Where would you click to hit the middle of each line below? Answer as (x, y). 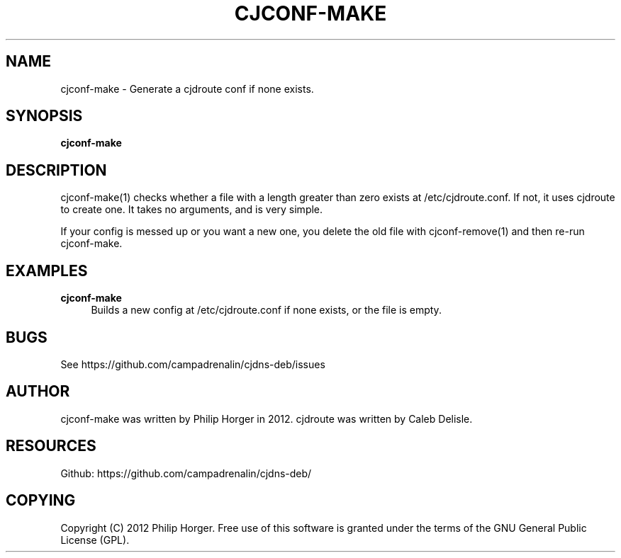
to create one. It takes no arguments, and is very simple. (192, 210)
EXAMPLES (47, 271)
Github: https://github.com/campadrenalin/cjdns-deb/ (186, 473)
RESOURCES (51, 446)
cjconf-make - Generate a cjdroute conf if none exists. (187, 89)
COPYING (41, 501)
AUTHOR (38, 392)
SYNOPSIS (44, 116)
